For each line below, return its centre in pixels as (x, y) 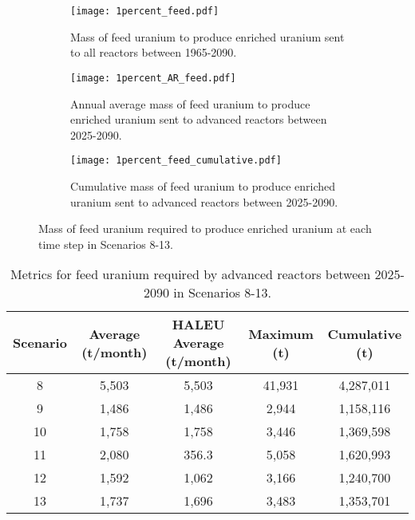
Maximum (281, 333)
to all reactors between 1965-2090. (154, 52)
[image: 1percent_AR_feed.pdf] (153, 78)
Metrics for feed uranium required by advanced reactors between (191, 274)
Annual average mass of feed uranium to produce (190, 103)
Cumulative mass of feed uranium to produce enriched (203, 185)
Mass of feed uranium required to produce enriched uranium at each (205, 228)
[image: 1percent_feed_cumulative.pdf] (176, 161)
